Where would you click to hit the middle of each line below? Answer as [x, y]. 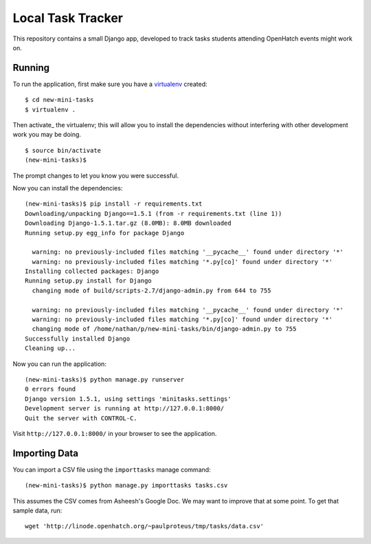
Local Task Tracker [68, 18]
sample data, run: [37, 511]
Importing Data [46, 453]
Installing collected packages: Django [92, 271]
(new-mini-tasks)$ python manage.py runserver [105, 379]
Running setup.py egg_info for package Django [105, 233]
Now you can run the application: [59, 364]
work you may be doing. [47, 135]
